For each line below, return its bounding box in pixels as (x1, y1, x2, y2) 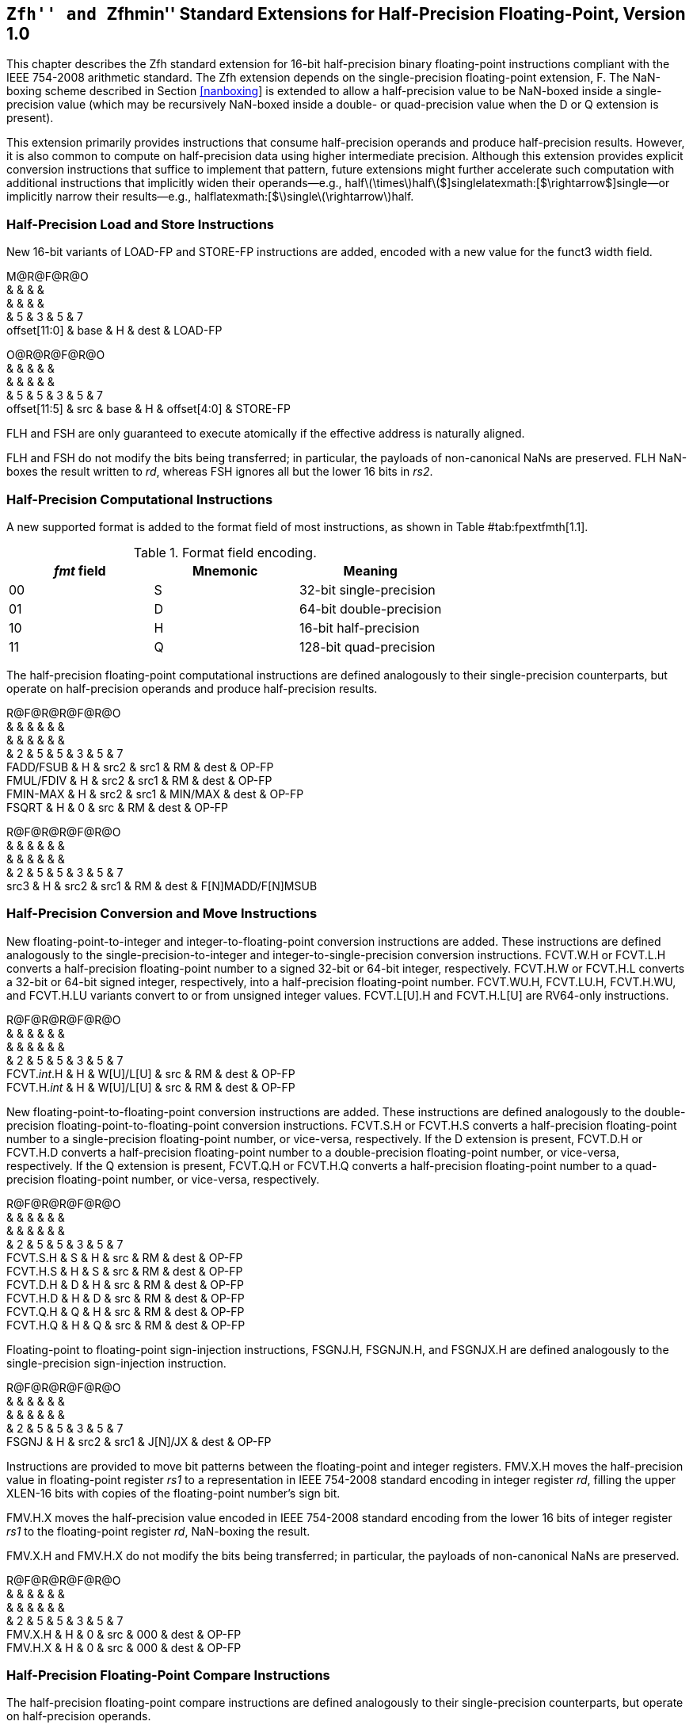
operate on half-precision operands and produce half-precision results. (6, 681, 378, 695)
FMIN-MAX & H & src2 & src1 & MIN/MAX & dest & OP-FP (6, 786, 304, 801)
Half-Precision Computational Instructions (6, 491, 273, 507)
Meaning (343, 562, 398, 579)
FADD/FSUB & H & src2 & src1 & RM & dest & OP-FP (6, 759, 274, 774)
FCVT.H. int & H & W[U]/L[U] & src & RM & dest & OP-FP (6, 1080, 295, 1094)
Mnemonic (192, 562, 258, 579)
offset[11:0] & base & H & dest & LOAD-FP (6, 323, 223, 338)
